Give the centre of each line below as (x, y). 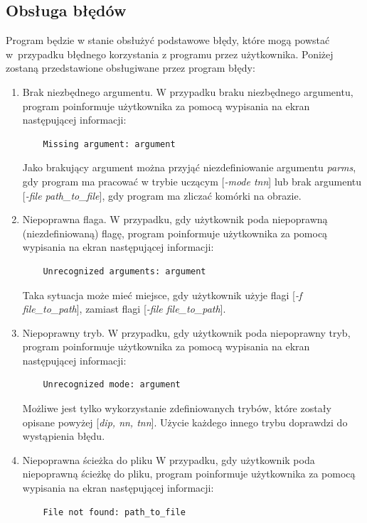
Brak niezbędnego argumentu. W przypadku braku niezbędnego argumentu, (188, 91)
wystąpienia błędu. (64, 436)
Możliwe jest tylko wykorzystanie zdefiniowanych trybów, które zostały (177, 408)
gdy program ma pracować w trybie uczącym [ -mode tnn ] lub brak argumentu (192, 181)
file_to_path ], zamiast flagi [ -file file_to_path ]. (124, 309)
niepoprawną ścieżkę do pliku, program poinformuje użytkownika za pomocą (189, 474)
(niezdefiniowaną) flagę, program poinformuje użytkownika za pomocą (175, 233)
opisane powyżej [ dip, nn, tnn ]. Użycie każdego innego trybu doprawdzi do (185, 422)
